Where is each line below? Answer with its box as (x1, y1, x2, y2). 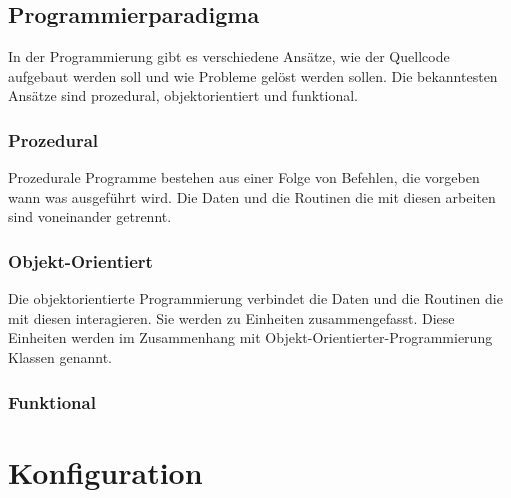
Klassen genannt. (8, 346, 112, 367)
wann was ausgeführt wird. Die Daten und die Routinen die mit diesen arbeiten (8, 186, 496, 207)
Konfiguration (8, 451, 203, 492)
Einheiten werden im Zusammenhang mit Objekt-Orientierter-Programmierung (8, 327, 493, 348)
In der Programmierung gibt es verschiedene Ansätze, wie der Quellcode (8, 46, 450, 67)
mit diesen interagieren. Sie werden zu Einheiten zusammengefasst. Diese (8, 307, 455, 328)
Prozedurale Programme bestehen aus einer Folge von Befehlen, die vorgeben (8, 167, 480, 188)
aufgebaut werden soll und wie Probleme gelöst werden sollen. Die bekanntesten (8, 65, 498, 86)
